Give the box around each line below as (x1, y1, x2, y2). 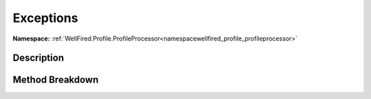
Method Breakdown (12, 74, 99, 86)
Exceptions (12, 10, 78, 25)
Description (12, 52, 65, 64)
